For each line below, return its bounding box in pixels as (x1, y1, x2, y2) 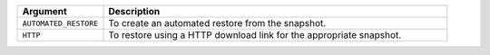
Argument (22, 5, 67, 17)
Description (108, 5, 161, 17)
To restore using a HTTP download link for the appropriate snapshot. (108, 29, 402, 41)
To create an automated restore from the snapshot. (108, 17, 327, 29)
